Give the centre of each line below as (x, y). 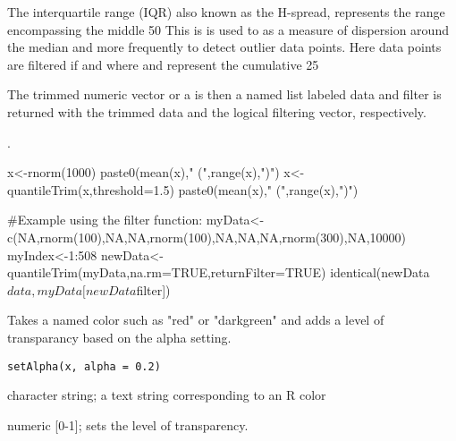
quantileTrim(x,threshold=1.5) (91, 189)
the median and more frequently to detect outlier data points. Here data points (224, 47)
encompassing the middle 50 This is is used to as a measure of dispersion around (228, 29)
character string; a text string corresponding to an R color (167, 395)
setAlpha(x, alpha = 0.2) (84, 366)
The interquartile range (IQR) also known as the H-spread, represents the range (226, 12)
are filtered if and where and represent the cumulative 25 (163, 64)
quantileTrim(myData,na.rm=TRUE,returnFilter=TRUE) (167, 272)
